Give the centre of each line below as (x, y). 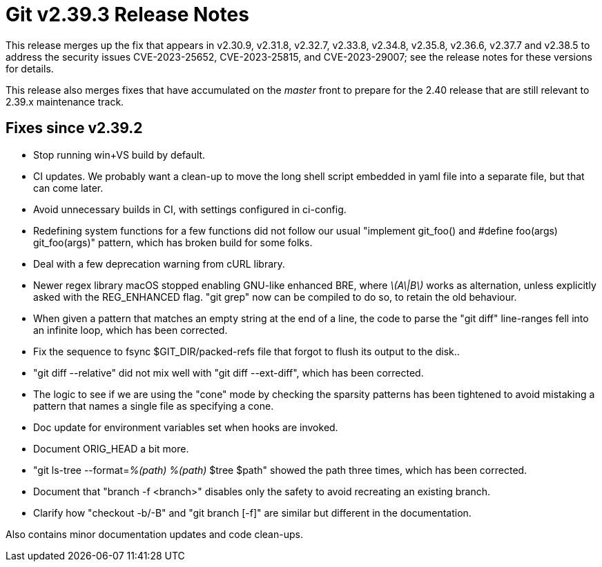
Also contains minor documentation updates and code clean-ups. (154, 534)
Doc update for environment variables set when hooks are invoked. (186, 427)
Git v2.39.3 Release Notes (127, 14)
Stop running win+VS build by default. (119, 155)
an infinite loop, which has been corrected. (130, 330)
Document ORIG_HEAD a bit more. (111, 448)
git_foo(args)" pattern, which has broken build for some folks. (173, 242)
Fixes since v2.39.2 (74, 128)
